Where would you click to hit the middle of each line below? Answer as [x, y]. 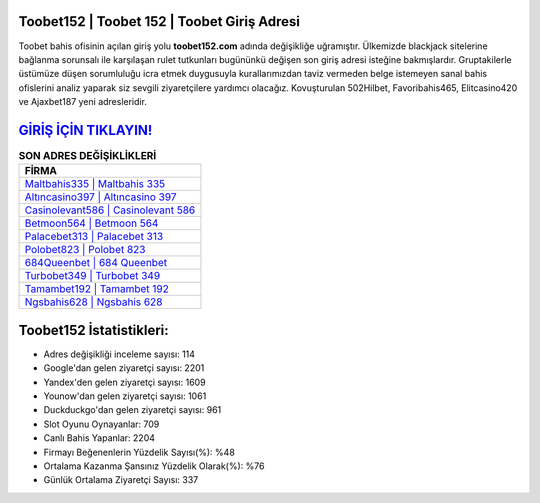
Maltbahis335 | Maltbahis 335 [95, 184]
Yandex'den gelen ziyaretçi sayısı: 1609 [124, 382]
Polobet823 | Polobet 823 [85, 250]
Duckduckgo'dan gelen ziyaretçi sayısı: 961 [132, 410]
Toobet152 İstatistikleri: [93, 330]
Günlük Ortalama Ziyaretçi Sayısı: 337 [121, 480]
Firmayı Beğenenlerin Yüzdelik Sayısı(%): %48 [139, 452]
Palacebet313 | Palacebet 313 [94, 237]
